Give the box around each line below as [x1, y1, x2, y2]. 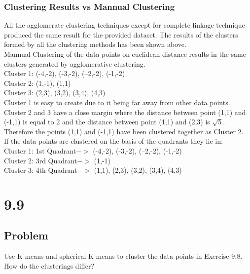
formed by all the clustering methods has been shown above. [4, 39, 186, 49]
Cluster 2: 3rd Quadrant [4, 155, 77, 165]
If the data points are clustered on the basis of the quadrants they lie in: [4, 136, 223, 146]
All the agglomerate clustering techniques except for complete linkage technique [4, 20, 245, 30]
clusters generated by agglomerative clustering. [4, 58, 145, 69]
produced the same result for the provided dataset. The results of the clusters [4, 29, 238, 39]
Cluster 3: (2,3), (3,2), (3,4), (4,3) [4, 87, 106, 98]
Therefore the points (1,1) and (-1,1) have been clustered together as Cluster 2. [4, 126, 244, 136]
